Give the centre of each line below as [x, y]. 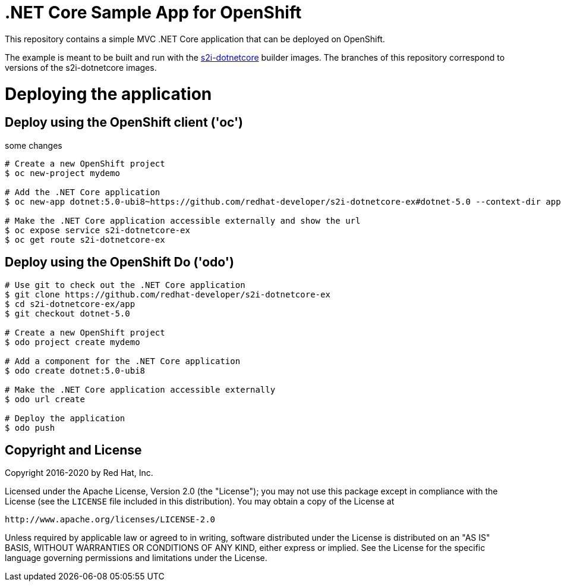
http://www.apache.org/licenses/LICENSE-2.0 [110, 520]
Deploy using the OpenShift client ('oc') [124, 123]
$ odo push [30, 427]
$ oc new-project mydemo [62, 173]
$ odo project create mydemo [73, 342]
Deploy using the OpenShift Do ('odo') [119, 262]
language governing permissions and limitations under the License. [136, 558]
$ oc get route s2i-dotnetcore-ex [85, 239]
